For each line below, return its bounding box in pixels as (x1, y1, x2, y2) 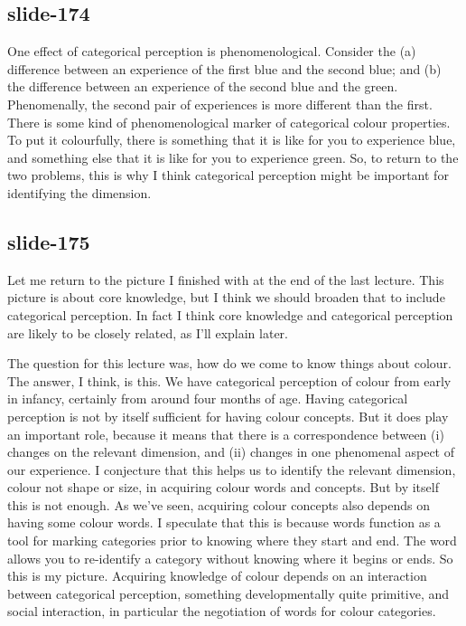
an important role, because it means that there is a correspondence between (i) (7, 424, 444, 443)
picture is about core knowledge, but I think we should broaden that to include (7, 288, 445, 307)
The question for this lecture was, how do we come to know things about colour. (7, 354, 452, 373)
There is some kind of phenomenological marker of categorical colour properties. (7, 112, 451, 131)
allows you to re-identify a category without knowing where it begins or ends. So (7, 548, 453, 567)
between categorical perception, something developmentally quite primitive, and (7, 583, 450, 602)
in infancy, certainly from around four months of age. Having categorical (7, 389, 408, 408)
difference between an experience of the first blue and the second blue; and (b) (7, 59, 442, 78)
